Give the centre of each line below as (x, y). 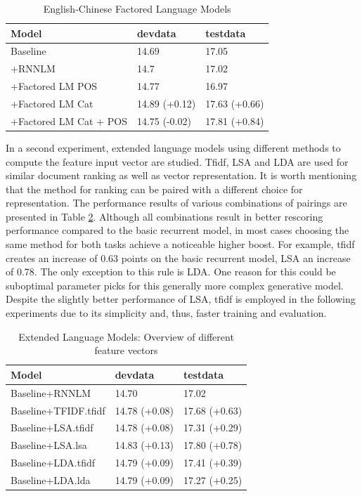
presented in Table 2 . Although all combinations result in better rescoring (164, 216)
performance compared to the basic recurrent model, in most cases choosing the (177, 230)
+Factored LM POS (54, 86)
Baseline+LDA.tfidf (53, 463)
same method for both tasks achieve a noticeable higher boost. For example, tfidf (180, 244)
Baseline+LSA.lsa (49, 445)
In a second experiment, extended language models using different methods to (173, 147)
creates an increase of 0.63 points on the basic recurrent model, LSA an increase (178, 257)
